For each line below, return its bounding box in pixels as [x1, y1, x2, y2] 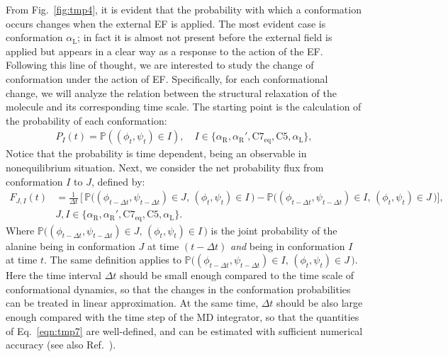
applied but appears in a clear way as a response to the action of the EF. [6, 43, 323, 58]
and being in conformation [230, 238, 345, 253]
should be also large [276, 295, 363, 310]
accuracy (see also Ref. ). [6, 337, 116, 352]
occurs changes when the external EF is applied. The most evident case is [6, 16, 326, 30]
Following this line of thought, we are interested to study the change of [6, 57, 314, 72]
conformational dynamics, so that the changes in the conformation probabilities [6, 281, 351, 296]
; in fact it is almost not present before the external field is [77, 30, 332, 45]
